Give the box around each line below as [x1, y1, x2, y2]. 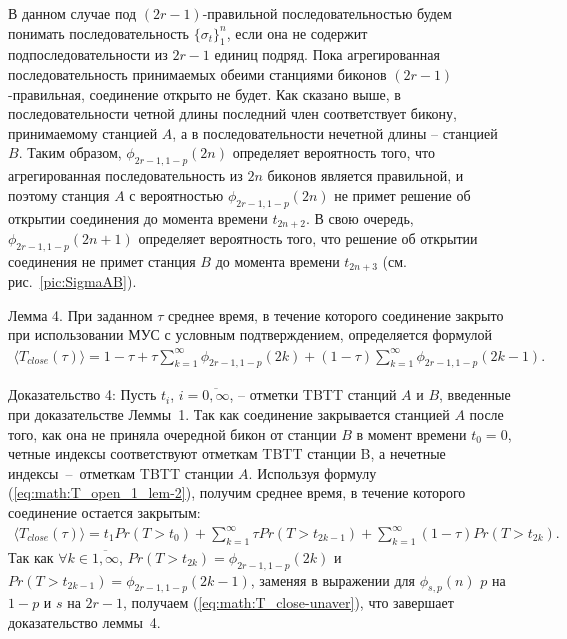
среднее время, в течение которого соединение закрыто [168, 304, 504, 325]
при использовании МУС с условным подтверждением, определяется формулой [8, 324, 493, 345]
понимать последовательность [8, 22, 189, 43]
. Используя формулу [248, 462, 377, 483]
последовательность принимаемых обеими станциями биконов [8, 63, 387, 84]
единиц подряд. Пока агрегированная [214, 44, 440, 65]
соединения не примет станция [8, 250, 196, 271]
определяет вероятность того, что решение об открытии [138, 228, 478, 248]
